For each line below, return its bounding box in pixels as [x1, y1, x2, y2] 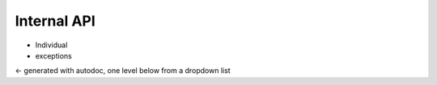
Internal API [15, 12, 96, 30]
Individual [35, 40, 68, 50]
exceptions [35, 51, 72, 60]
